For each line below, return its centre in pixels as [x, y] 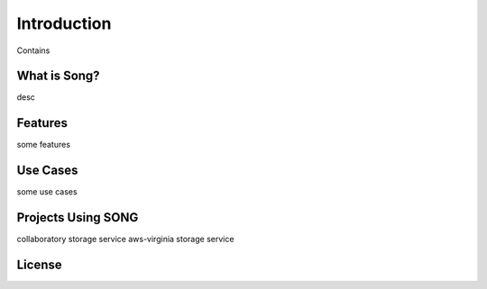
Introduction [64, 23]
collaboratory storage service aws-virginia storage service [125, 239]
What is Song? [58, 76]
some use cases [47, 192]
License [39, 264]
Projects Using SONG [78, 217]
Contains [33, 50]
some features [44, 145]
